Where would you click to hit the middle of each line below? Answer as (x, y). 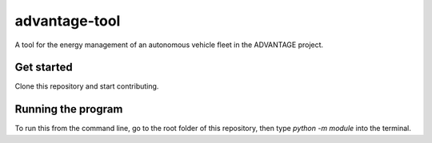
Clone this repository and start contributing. (87, 86)
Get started (44, 68)
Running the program (69, 109)
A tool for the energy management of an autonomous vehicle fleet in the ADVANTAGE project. (169, 45)
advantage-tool (68, 21)
